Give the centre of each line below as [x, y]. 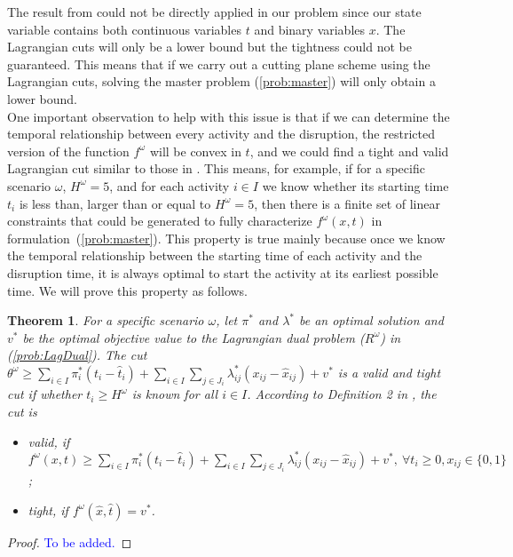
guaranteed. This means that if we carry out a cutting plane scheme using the [219, 64]
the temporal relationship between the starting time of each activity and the [215, 255]
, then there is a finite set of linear [347, 203]
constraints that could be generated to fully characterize [160, 221]
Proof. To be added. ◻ [70, 541]
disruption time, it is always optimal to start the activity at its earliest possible [223, 272]
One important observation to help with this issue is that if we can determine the [229, 116]
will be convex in [195, 151]
